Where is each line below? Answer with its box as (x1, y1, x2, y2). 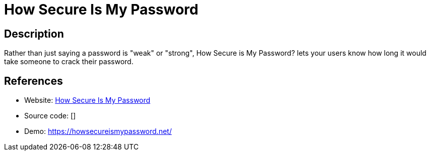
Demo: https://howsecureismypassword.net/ (24, 127, 172, 136)
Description (4, 27, 64, 40)
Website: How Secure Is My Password (24, 96, 151, 105)
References (4, 74, 63, 87)
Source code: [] (24, 111, 76, 120)
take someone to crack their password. (4, 57, 134, 66)
